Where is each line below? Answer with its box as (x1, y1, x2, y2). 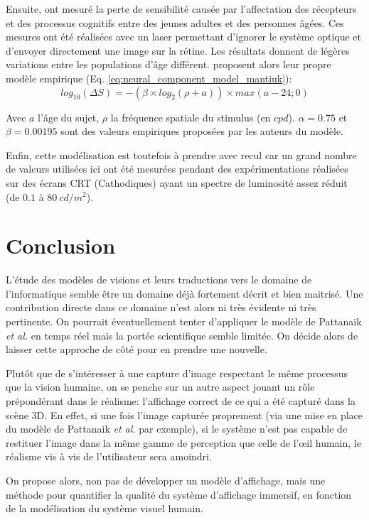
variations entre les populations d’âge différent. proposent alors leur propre (6, 57, 331, 72)
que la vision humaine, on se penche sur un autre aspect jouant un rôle (6, 379, 315, 394)
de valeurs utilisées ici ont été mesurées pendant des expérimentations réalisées (6, 161, 348, 176)
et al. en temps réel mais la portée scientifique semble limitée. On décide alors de (6, 327, 358, 342)
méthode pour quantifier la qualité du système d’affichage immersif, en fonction (6, 487, 352, 502)
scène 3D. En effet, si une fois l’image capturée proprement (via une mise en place (6, 407, 363, 422)
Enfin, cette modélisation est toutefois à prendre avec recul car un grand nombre (6, 147, 357, 162)
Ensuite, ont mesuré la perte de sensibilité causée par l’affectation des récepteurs (6, 1, 357, 16)
